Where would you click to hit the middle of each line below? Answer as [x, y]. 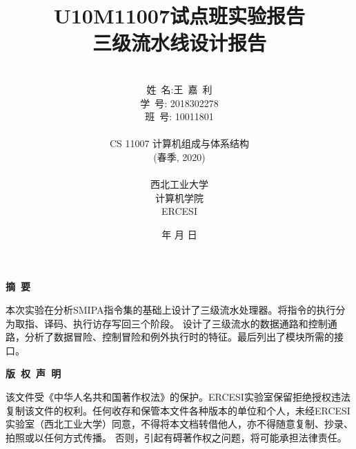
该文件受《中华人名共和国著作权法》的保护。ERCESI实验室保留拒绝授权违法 [178, 397]
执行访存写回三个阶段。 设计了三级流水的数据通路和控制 [200, 323]
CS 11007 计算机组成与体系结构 [179, 143]
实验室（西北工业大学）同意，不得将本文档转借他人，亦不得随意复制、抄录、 [179, 424]
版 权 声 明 [33, 373]
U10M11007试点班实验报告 [179, 16]
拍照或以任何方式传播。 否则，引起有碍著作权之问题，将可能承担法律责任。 [176, 437]
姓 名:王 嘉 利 [179, 89]
